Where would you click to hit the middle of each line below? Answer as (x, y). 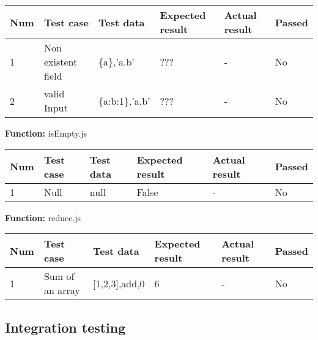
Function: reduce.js (43, 217)
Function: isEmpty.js (46, 133)
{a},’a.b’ (116, 62)
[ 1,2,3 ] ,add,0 (119, 283)
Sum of (59, 276)
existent (61, 62)
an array (62, 290)
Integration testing (65, 327)
